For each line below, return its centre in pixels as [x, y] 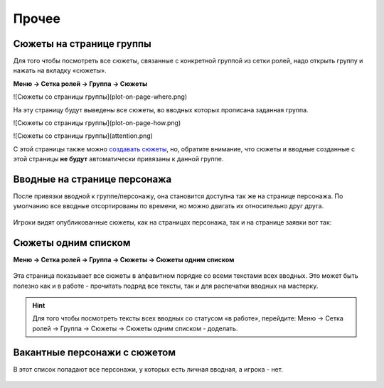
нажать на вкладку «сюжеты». [60, 70]
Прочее [37, 18]
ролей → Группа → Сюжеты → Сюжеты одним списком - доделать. [135, 328]
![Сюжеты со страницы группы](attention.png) [83, 136]
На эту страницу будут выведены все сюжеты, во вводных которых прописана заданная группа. [161, 109]
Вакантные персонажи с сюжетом [95, 352]
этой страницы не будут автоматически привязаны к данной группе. [118, 159]
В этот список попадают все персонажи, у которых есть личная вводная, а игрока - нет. [148, 369]
